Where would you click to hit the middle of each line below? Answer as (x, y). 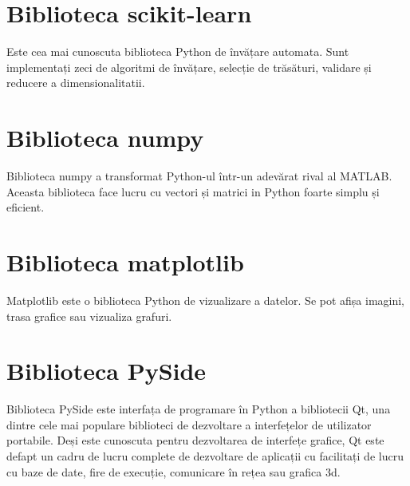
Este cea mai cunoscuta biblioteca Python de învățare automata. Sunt (178, 51)
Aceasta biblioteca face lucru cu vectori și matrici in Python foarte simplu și (193, 191)
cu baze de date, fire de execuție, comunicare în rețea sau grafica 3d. (173, 471)
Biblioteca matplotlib (125, 262)
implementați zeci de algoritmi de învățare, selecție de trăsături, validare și (189, 67)
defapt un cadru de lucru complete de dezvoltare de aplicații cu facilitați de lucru (205, 456)
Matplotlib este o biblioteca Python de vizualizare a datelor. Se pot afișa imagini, (206, 300)
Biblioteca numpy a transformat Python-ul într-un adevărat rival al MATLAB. (199, 176)
